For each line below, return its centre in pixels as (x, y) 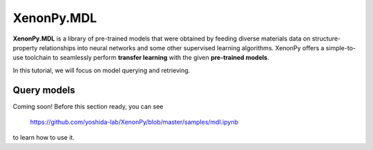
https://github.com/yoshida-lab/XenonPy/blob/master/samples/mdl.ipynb (134, 122)
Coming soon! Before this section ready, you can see (88, 106)
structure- (326, 39)
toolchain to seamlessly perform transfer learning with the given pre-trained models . (147, 58)
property (25, 47)
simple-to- (341, 47)
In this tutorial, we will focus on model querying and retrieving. (102, 70)
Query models (44, 90)
